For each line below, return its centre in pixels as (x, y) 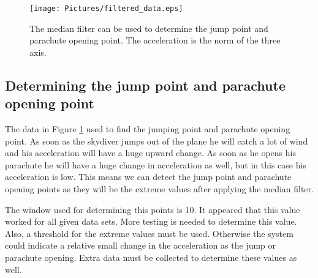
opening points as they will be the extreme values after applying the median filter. (159, 189)
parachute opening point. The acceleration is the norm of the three (155, 40)
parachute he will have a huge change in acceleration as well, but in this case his (156, 164)
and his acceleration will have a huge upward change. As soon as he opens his (150, 153)
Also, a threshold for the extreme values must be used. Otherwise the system (149, 233)
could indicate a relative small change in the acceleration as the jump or (141, 245)
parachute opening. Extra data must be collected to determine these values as (151, 257)
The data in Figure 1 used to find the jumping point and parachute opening (148, 129)
